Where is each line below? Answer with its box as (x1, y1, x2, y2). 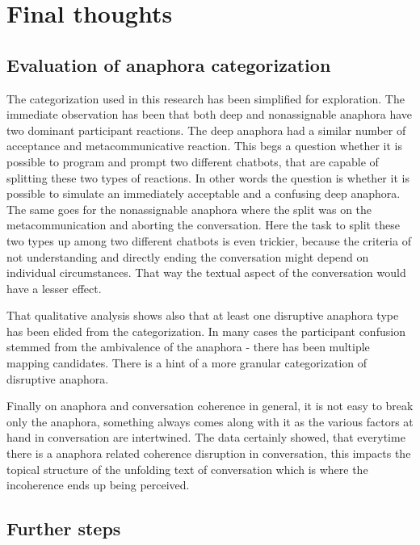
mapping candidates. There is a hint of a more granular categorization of (6, 354, 367, 371)
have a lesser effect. (6, 279, 102, 296)
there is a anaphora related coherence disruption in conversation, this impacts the (6, 445, 411, 462)
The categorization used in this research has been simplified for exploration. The (6, 90, 405, 107)
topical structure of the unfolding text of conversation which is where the (6, 460, 368, 477)
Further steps (6, 516, 121, 541)
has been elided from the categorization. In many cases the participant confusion (6, 322, 405, 339)
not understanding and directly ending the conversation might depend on (6, 248, 369, 265)
